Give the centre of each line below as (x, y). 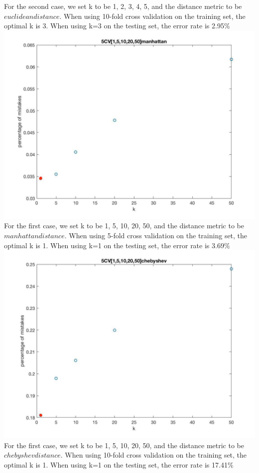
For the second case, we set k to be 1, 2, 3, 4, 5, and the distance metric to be (123, 6)
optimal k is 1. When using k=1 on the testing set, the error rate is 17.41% (119, 464)
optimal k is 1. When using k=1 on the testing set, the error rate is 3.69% (117, 245)
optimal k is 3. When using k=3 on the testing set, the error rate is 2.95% (117, 26)
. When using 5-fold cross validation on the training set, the (156, 235)
